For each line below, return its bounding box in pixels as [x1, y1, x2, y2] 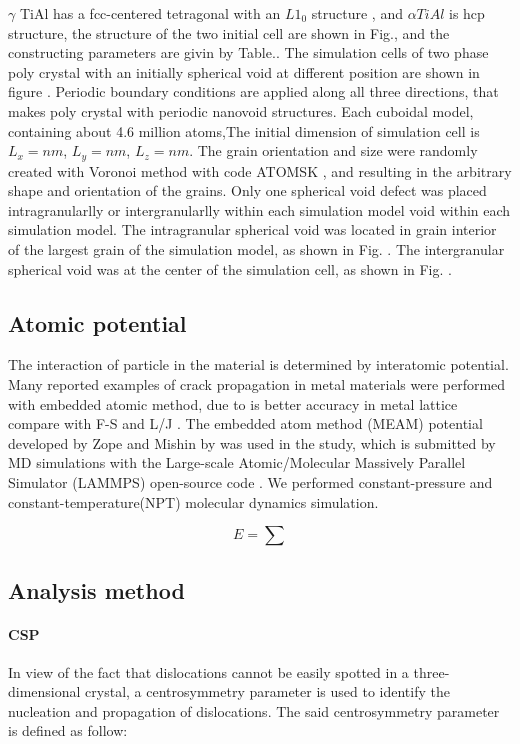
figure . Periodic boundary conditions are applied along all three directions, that [8, 81, 499, 102]
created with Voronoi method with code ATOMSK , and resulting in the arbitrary [8, 160, 512, 181]
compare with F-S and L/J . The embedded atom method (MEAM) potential [8, 413, 483, 434]
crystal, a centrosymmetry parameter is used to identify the [85, 681, 450, 702]
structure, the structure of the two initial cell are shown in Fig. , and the [8, 22, 450, 43]
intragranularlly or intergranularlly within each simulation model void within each [8, 199, 511, 220]
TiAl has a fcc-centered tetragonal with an [19, 3, 281, 23]
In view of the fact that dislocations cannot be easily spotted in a [8, 661, 409, 682]
